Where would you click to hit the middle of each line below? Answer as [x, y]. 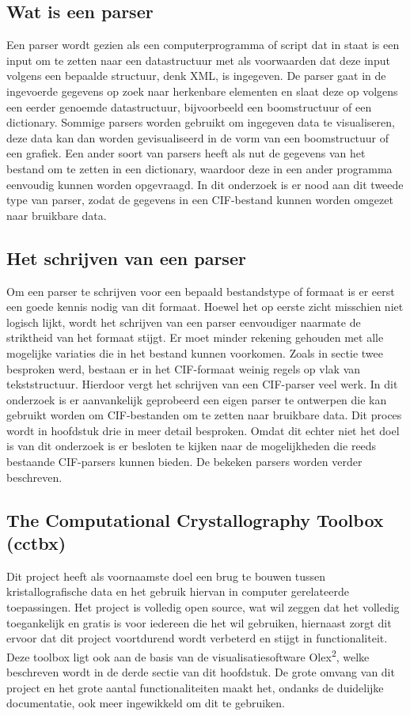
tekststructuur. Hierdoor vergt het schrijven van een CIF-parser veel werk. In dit [202, 384]
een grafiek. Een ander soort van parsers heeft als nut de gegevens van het [186, 153]
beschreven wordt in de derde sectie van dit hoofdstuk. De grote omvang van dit [201, 672]
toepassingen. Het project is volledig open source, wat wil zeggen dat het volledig [203, 607]
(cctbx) [36, 543]
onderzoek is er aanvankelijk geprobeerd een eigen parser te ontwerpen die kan [197, 399]
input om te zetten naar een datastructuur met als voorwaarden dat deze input [198, 60]
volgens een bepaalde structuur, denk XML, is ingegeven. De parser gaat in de [196, 76]
